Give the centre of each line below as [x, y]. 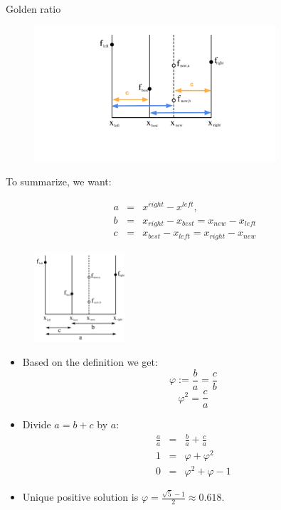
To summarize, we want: [59, 181]
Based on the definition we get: [90, 362]
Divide [37, 424]
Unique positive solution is [80, 497]
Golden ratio [33, 9]
